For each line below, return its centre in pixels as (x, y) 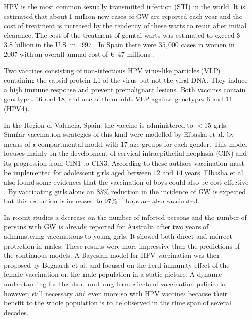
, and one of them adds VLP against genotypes (134, 99)
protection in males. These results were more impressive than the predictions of (122, 245)
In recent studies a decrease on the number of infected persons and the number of (125, 217)
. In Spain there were (125, 44)
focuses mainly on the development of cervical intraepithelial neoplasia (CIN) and (126, 153)
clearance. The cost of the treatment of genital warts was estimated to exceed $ (122, 35)
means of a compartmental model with (61, 143)
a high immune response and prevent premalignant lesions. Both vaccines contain (125, 89)
